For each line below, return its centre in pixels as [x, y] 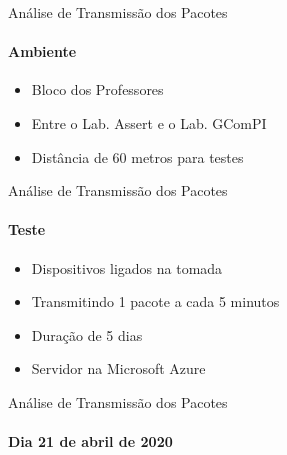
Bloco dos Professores [97, 89]
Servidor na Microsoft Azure [118, 368]
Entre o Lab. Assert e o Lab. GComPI [149, 122]
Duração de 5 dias [87, 334]
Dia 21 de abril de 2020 [90, 441]
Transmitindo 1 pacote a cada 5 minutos [155, 301]
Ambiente [42, 51]
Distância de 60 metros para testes [137, 156]
